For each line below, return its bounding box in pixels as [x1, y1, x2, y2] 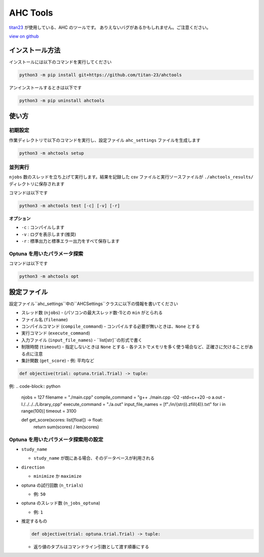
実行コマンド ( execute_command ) [21, 330, 90, 336]
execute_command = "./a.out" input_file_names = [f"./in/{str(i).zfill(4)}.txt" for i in [63, 401, 226, 407]
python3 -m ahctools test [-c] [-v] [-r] [19, 203, 120, 209]
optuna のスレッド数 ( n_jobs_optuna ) [21, 500, 100, 506]
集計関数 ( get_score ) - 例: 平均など [21, 357, 95, 363]
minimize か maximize [33, 473, 82, 479]
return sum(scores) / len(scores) [33, 423, 99, 430]
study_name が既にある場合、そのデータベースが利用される [33, 455, 155, 461]
